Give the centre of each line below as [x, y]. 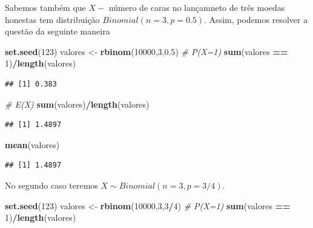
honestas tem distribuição [52, 19]
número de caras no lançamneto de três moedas [197, 7]
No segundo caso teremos [51, 185]
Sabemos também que [45, 7]
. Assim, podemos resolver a [256, 19]
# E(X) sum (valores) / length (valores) [77, 104]
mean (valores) [32, 144]
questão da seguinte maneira [58, 31]
